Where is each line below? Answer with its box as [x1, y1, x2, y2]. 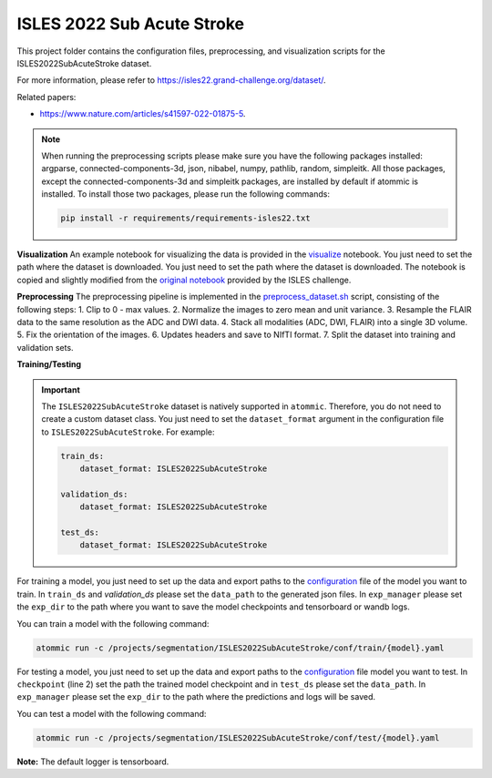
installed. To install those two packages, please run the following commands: [41, 189, 330, 200]
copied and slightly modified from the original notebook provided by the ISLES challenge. [16, 274, 352, 285]
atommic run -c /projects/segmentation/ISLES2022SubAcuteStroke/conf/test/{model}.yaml [36, 732, 440, 742]
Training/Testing [16, 359, 82, 370]
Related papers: [16, 91, 77, 102]
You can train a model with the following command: [16, 618, 210, 629]
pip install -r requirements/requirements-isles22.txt [60, 213, 311, 223]
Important [41, 384, 81, 395]
